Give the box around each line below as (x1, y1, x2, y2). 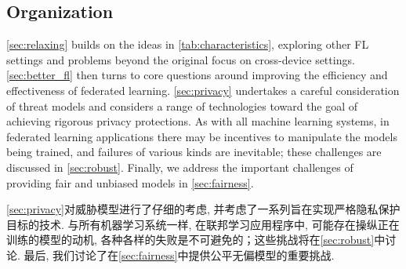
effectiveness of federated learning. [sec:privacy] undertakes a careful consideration (6, 82, 400, 98)
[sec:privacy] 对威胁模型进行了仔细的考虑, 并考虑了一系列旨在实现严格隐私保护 (6, 201, 401, 217)
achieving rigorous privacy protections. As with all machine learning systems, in (6, 113, 390, 129)
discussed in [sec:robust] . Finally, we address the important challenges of (6, 158, 353, 175)
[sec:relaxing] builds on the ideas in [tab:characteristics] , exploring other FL (6, 36, 369, 53)
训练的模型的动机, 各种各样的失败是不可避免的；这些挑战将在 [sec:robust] (6, 231, 375, 248)
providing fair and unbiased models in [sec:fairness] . (6, 174, 254, 191)
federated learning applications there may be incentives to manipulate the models (6, 128, 397, 144)
